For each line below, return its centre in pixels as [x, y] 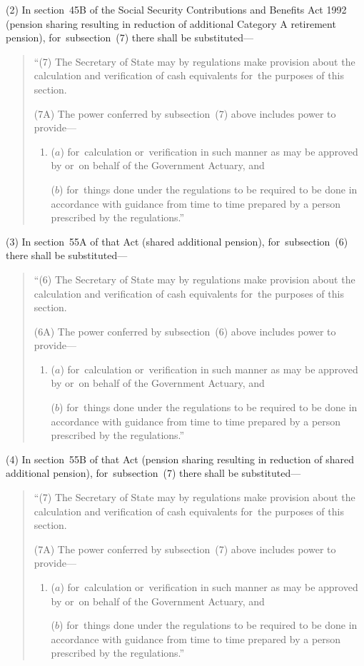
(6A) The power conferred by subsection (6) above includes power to [185, 331]
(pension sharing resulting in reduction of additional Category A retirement [171, 23]
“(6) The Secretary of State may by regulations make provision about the [194, 279]
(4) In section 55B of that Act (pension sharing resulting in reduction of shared [180, 459]
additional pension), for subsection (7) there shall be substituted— [153, 473]
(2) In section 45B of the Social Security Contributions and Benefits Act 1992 [176, 9]
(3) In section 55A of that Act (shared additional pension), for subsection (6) [177, 241]
